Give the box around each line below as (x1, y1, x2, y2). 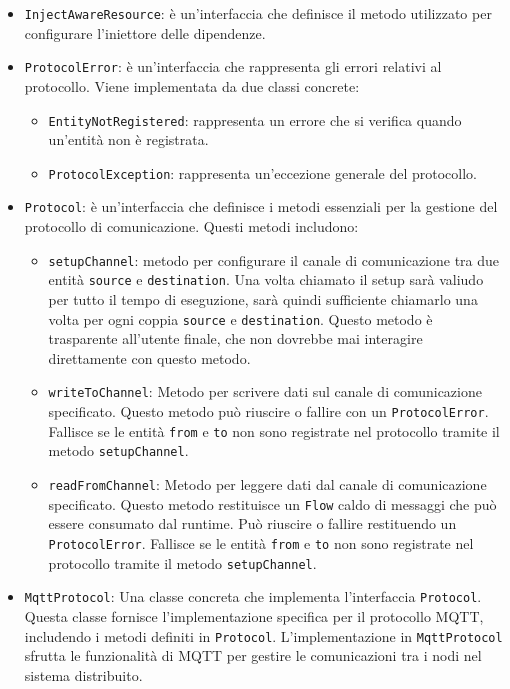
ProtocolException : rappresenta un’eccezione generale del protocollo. (48, 162, 477, 183)
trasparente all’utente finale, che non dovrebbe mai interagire (48, 328, 423, 349)
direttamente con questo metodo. (48, 347, 251, 368)
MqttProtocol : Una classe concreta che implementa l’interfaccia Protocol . (24, 586, 482, 607)
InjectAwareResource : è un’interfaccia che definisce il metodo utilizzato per (24, 3, 492, 23)
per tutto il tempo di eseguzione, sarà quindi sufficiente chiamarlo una (48, 288, 478, 309)
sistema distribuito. (24, 664, 143, 685)
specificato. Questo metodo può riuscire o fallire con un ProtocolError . (48, 401, 489, 422)
